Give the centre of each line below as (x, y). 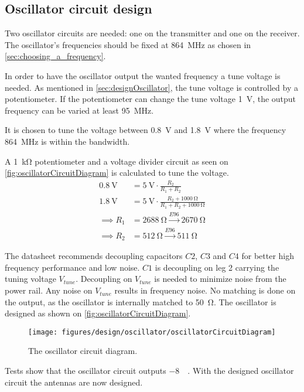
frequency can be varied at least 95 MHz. (79, 110)
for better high (268, 256)
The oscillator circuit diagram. (83, 351)
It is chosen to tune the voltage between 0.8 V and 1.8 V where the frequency (146, 130)
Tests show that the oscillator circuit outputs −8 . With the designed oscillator (149, 371)
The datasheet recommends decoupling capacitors (94, 256)
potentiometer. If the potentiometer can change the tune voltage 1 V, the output (151, 99)
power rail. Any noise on (49, 290)
